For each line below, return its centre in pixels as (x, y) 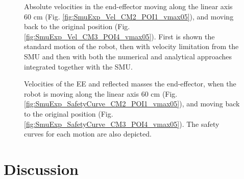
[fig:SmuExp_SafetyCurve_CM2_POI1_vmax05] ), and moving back (132, 104)
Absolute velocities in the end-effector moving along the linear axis (128, 6)
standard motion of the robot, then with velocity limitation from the (131, 46)
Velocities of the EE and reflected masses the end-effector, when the (130, 84)
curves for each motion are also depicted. (88, 134)
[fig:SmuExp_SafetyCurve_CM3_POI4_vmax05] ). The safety (122, 124)
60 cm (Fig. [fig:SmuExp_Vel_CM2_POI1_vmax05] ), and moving (129, 16)
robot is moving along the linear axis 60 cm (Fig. (101, 93)
